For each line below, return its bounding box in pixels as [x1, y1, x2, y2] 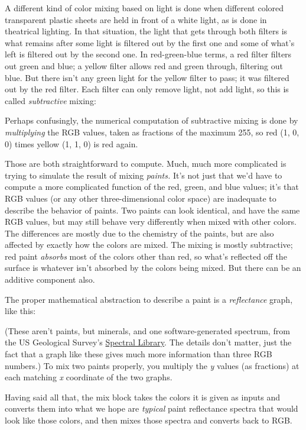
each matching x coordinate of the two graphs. [5, 371, 172, 383]
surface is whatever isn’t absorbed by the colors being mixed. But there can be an [5, 261, 301, 274]
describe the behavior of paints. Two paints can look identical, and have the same [5, 203, 300, 216]
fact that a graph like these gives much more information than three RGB [5, 348, 272, 360]
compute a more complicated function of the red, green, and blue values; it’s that [5, 180, 299, 193]
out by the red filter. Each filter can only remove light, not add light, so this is [5, 83, 289, 95]
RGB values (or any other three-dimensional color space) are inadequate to [5, 192, 276, 204]
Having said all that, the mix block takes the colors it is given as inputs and [5, 390, 280, 403]
